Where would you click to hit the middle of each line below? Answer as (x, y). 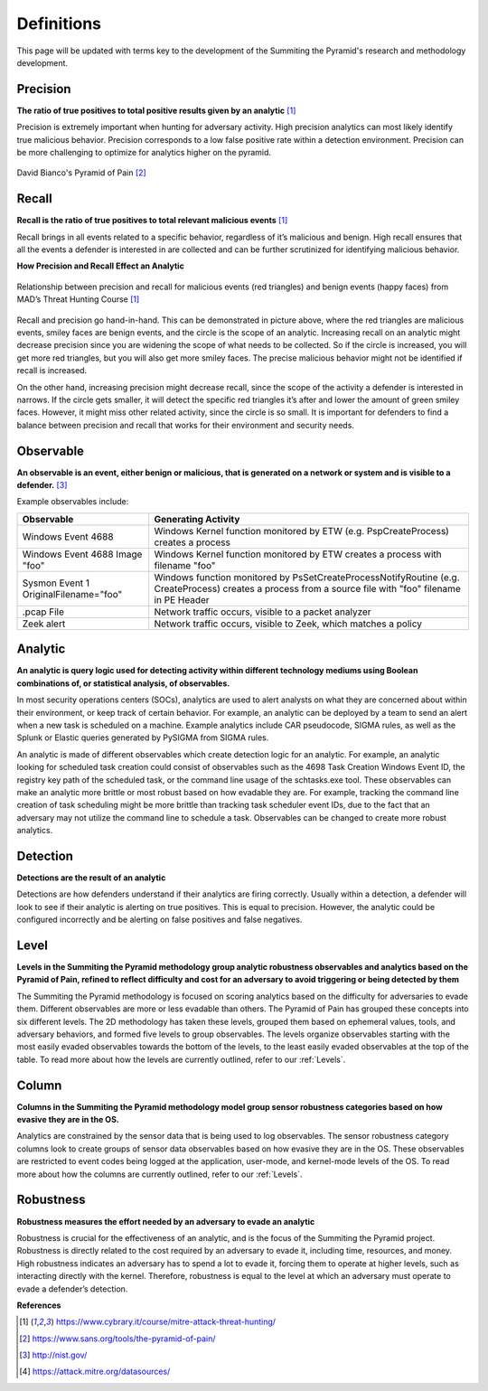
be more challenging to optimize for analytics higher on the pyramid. (144, 153)
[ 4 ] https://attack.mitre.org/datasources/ (95, 1372)
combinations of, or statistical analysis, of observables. (123, 683)
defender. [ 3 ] (42, 485)
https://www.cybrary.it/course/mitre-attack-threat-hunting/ (165, 1322)
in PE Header (182, 599)
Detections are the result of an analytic (91, 878)
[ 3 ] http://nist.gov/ (53, 1355)
